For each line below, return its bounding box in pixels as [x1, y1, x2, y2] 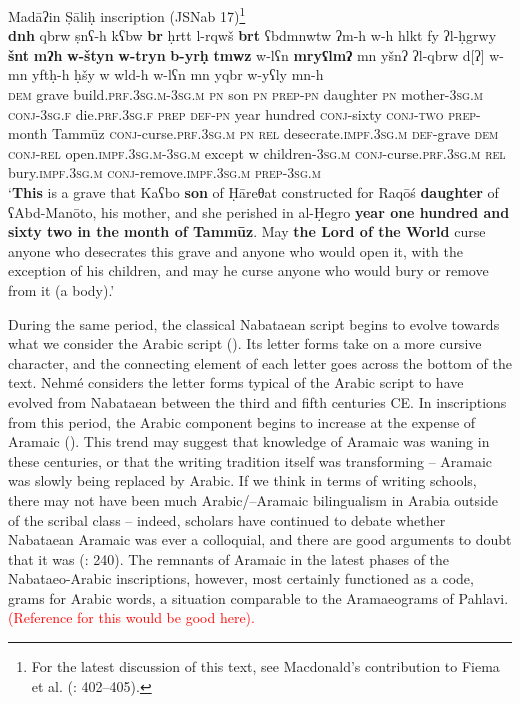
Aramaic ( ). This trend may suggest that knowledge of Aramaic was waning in [8, 431, 490, 452]
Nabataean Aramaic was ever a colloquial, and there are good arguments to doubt [8, 529, 512, 550]
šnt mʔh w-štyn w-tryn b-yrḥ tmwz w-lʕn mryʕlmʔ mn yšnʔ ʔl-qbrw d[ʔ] [8, 44, 485, 65]
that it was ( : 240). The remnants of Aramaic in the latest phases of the [8, 548, 450, 569]
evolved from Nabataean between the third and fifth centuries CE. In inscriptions [8, 391, 507, 412]
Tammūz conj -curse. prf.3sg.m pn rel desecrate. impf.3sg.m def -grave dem [51, 123, 499, 144]
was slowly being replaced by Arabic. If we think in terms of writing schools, [8, 470, 477, 491]
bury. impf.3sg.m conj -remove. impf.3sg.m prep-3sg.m [8, 162, 321, 183]
